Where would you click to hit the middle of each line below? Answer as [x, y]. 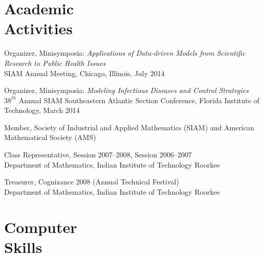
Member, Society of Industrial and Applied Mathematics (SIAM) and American [129, 127]
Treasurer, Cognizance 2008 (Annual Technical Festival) [92, 182]
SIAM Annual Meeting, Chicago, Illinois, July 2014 [84, 73]
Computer [41, 227]
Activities [39, 28]
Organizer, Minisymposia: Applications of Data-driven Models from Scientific [125, 53]
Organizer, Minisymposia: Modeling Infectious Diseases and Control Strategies [126, 90]
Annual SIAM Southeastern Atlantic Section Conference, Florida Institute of [139, 100]
